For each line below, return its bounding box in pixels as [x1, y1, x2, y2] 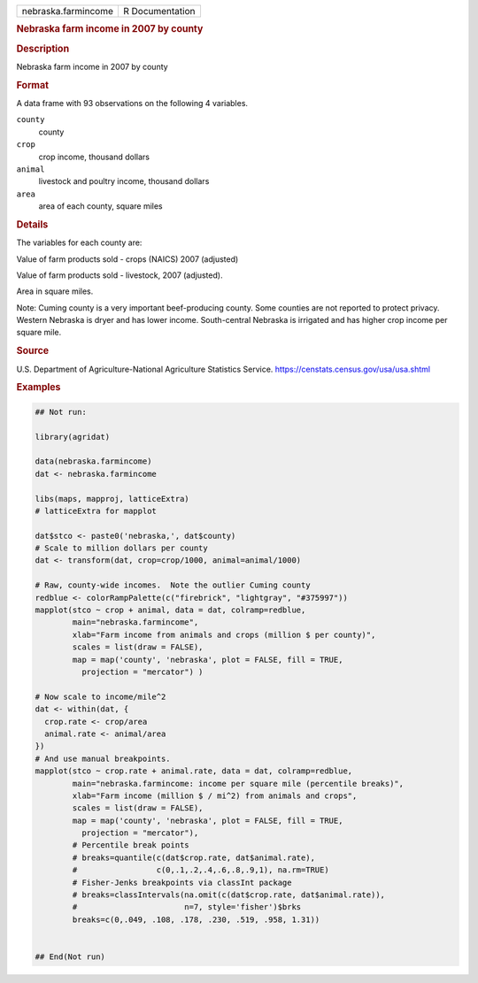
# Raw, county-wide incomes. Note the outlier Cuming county [35, 580, 311, 590]
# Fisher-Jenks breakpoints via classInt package [72, 877, 292, 887]
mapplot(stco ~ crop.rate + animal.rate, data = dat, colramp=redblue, [35, 766, 353, 776]
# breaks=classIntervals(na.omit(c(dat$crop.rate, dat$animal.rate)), [72, 890, 385, 900]
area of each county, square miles [38, 201, 163, 211]
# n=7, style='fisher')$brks [72, 902, 302, 912]
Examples [16, 381, 61, 394]
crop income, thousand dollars [38, 151, 150, 162]
